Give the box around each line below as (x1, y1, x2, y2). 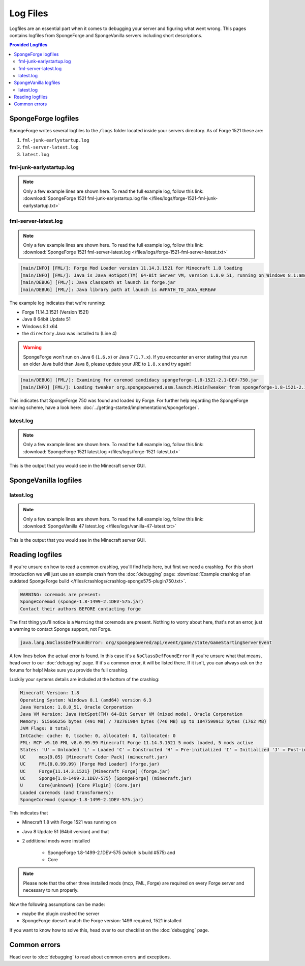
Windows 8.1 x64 (22, 323, 58, 329)
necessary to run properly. (23, 887, 79, 893)
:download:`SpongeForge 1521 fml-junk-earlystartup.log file (23, 195, 148, 201)
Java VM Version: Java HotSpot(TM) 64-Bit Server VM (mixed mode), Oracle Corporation (20, 711, 243, 717)
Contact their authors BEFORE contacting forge (20, 606, 141, 611)
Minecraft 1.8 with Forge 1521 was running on (22, 819, 117, 825)
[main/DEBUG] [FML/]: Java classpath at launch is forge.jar (20, 280, 176, 285)
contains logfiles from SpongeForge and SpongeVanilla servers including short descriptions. (9, 32, 203, 38)
